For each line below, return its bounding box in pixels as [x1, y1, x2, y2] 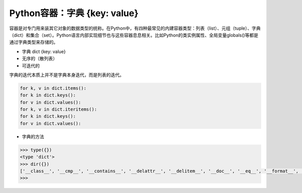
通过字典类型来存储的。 [9, 39, 58, 45]
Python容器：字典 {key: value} [9, 8, 138, 19]
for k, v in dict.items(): [20, 85, 87, 91]
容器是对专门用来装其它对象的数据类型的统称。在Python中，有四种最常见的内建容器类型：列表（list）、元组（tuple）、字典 [9, 25, 261, 31]
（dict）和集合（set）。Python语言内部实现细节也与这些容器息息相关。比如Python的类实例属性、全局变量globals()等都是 [9, 32, 259, 38]
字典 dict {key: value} [22, 48, 66, 54]
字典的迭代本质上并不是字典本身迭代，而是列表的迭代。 [9, 72, 124, 78]
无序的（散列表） [22, 55, 57, 61]
